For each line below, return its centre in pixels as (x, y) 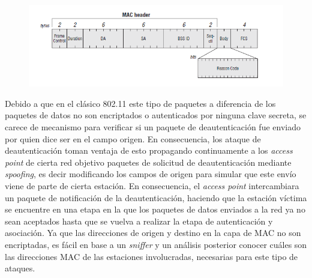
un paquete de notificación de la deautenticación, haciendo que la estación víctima (156, 197)
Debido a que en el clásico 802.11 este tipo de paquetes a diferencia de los (140, 103)
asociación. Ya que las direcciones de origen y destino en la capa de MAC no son (153, 233)
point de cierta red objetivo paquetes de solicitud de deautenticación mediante (148, 162)
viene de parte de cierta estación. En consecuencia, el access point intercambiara (152, 185)
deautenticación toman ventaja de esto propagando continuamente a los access (149, 150)
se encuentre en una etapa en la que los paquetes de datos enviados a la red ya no (155, 209)
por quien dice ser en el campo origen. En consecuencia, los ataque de (133, 138)
